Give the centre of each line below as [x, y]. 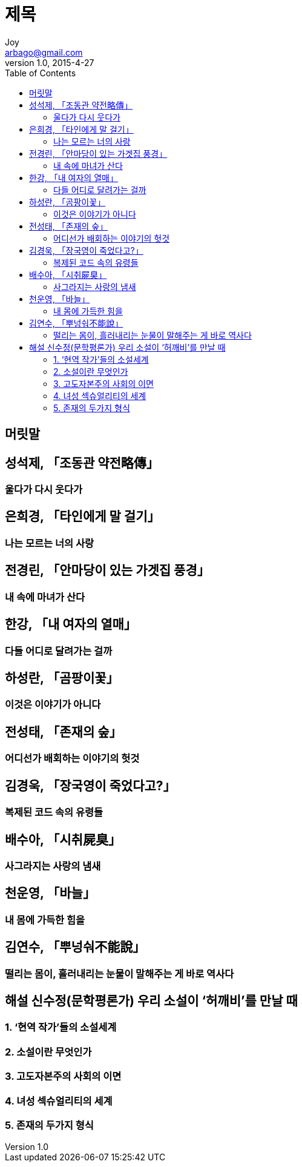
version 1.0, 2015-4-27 [50, 62]
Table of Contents [41, 73]
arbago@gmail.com [44, 52]
